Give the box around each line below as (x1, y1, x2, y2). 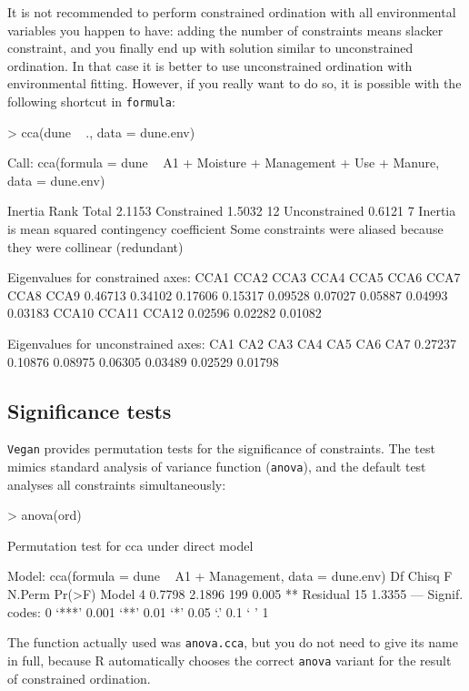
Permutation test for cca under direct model (7, 535, 254, 554)
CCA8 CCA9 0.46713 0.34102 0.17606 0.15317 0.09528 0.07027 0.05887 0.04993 (7, 285, 448, 304)
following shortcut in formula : (7, 91, 175, 110)
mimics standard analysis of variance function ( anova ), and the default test (7, 457, 426, 476)
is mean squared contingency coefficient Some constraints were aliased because (7, 219, 444, 238)
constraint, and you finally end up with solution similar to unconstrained (7, 38, 414, 57)
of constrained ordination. (7, 668, 151, 687)
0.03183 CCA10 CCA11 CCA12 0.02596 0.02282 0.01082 (7, 303, 322, 322)
